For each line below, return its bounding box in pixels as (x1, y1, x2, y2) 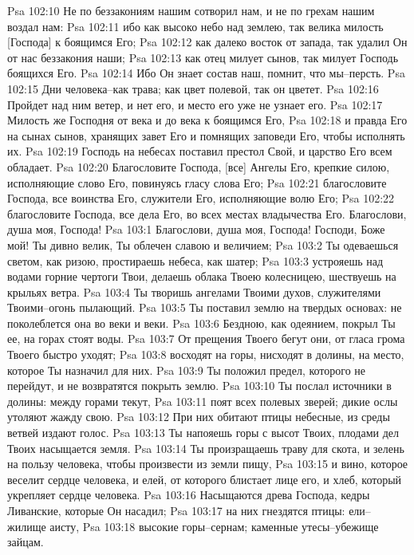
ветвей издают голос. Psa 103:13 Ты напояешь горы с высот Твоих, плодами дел (7, 424, 399, 441)
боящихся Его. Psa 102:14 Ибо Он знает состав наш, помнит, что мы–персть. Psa (7, 65, 405, 81)
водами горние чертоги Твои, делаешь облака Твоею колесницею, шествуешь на (7, 268, 396, 285)
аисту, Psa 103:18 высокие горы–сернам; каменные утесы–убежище (49, 518, 379, 534)
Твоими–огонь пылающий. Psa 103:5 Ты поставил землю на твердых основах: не (7, 299, 402, 316)
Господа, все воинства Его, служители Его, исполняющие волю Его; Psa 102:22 (7, 190, 395, 207)
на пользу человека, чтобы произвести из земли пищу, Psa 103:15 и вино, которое (7, 455, 408, 472)
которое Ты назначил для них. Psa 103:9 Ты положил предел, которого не (7, 361, 366, 378)
